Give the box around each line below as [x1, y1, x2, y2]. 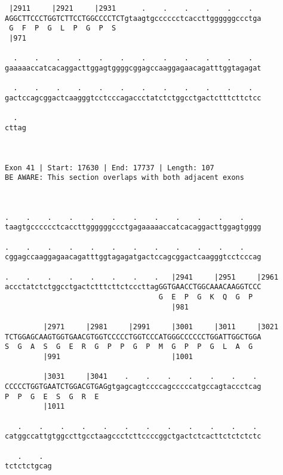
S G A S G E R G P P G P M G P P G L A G [5, 342, 253, 351]
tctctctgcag [5, 462, 52, 471]
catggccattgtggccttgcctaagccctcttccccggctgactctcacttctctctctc [5, 432, 262, 441]
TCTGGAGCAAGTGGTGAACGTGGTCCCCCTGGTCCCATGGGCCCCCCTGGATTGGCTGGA [5, 332, 262, 341]
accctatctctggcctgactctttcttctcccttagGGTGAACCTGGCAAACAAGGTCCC [5, 283, 262, 292]
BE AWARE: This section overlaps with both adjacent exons [5, 173, 244, 182]
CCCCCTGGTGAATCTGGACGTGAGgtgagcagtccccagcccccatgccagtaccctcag [5, 382, 262, 391]
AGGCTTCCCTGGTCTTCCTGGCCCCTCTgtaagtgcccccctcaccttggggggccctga [5, 14, 262, 23]
